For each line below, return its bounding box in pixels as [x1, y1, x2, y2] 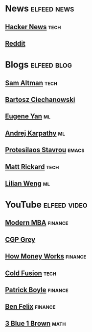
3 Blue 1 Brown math [5, 319, 66, 328]
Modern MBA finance [5, 219, 69, 227]
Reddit [5, 39, 25, 47]
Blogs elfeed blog [5, 59, 72, 71]
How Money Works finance [5, 252, 87, 260]
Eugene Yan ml [5, 112, 51, 121]
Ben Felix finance [5, 302, 56, 311]
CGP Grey [5, 235, 36, 244]
